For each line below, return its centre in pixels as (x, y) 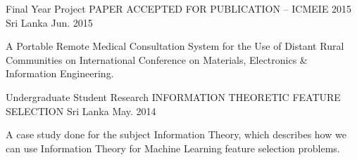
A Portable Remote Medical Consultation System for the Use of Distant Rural (175, 46)
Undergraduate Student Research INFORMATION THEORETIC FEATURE (173, 96)
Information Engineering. (60, 73)
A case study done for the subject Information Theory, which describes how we (176, 134)
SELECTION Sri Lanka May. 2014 (81, 111)
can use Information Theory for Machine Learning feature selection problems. (173, 148)
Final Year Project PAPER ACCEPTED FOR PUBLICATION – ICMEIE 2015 (179, 8)
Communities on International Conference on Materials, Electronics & (157, 59)
